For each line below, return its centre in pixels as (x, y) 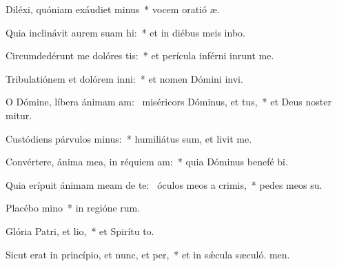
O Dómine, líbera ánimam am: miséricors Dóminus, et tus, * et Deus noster (168, 102)
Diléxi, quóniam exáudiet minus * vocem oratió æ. (113, 9)
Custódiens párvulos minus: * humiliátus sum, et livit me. (129, 138)
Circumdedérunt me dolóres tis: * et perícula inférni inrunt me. (140, 55)
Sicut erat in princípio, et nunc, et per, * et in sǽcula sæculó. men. (148, 254)
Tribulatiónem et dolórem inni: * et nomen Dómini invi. (124, 78)
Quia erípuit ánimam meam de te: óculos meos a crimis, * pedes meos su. (164, 184)
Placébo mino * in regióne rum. (73, 208)
